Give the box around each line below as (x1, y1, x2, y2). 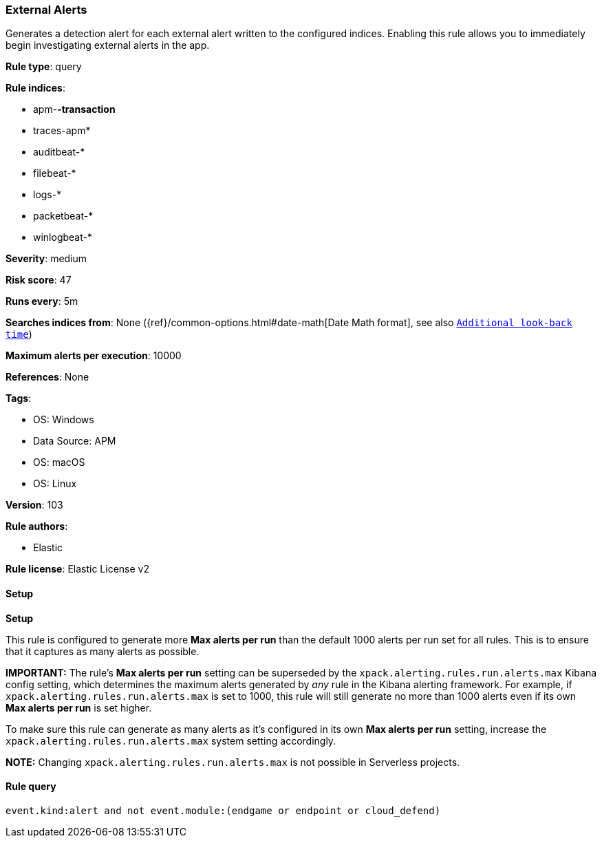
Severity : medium (6, 253, 87, 265)
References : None (6, 371, 89, 383)
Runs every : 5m (6, 295, 78, 308)
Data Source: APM (33, 435, 116, 447)
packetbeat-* (33, 210, 94, 222)
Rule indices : (6, 82, 65, 94)
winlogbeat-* (33, 231, 92, 244)
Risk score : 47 (6, 274, 72, 286)
